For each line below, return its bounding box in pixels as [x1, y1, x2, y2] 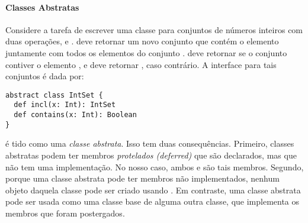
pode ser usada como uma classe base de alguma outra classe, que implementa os [5, 195, 300, 208]
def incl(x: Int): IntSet [14, 101, 116, 109]
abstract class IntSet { [5, 91, 103, 99]
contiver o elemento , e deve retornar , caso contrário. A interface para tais [5, 58, 277, 70]
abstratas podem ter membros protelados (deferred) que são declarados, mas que [5, 148, 297, 161]
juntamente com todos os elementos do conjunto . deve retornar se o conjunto [5, 46, 287, 59]
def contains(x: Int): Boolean [14, 111, 137, 119]
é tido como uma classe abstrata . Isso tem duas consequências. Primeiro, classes [5, 137, 294, 150]
